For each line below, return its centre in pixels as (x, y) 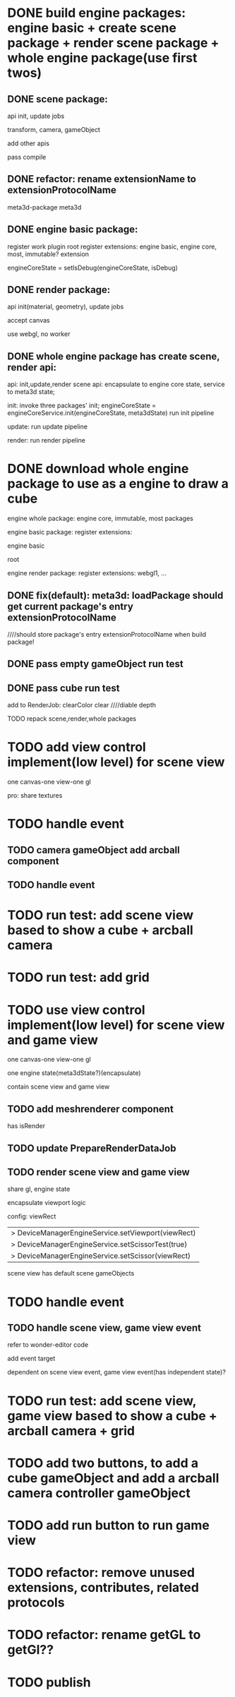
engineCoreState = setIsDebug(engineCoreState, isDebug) (93, 268)
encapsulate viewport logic (47, 1203)
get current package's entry (71, 606)
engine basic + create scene (92, 28)
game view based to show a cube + (112, 1416)
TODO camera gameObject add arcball (94, 850)
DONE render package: (59, 290)
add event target (31, 1359)
